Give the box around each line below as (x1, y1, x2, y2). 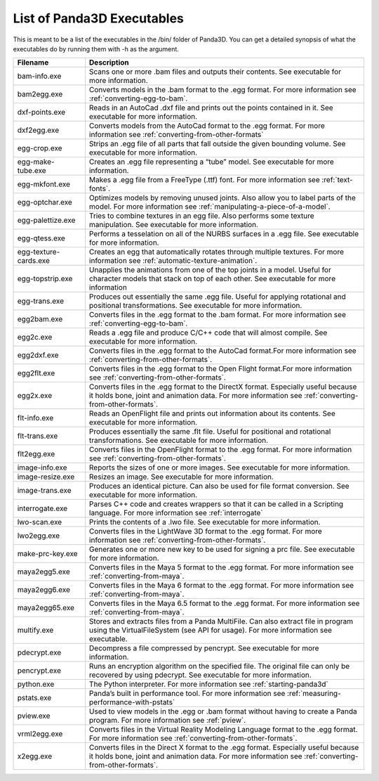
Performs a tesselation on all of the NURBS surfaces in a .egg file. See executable (88, 229, 359, 239)
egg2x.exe (17, 391, 53, 401)
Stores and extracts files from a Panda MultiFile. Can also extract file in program (88, 617, 354, 626)
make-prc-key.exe (17, 549, 78, 559)
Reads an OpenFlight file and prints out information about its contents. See (88, 408, 336, 418)
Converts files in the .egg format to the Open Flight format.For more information (88, 364, 352, 374)
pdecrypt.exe (17, 647, 62, 657)
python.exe (17, 679, 55, 689)
